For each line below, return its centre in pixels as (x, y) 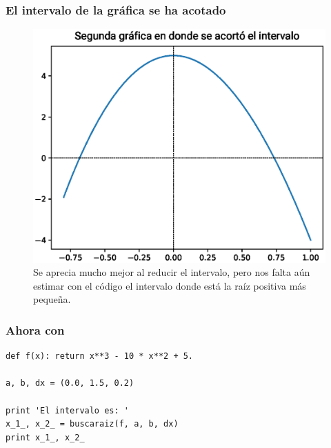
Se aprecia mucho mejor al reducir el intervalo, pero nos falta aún (172, 272)
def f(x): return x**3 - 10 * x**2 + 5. (100, 356)
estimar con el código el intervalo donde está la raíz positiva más (170, 285)
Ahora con (35, 329)
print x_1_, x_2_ (45, 437)
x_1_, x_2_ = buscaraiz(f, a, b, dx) (92, 424)
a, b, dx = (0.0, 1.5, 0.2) (70, 383)
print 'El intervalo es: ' (67, 410)
